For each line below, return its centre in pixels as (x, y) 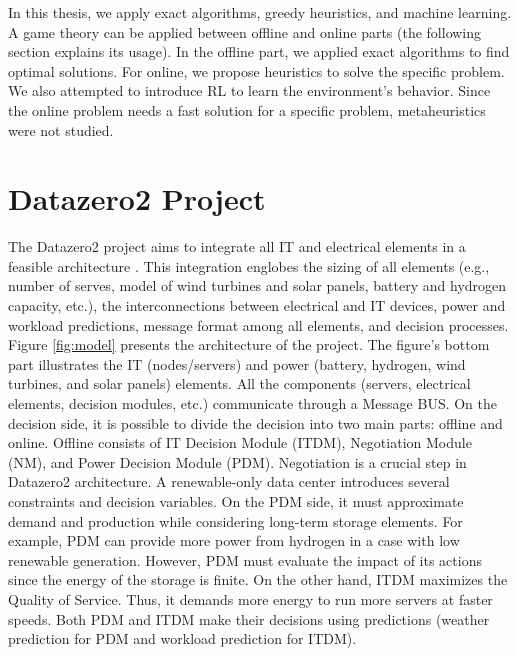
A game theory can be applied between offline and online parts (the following (245, 31)
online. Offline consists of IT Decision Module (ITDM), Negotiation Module (240, 442)
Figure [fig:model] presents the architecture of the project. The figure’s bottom (249, 344)
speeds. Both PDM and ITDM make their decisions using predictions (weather (249, 618)
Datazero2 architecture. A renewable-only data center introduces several (229, 481)
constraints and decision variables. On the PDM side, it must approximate (236, 501)
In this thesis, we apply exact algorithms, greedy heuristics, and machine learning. (260, 12)
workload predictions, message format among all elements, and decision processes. (258, 324)
